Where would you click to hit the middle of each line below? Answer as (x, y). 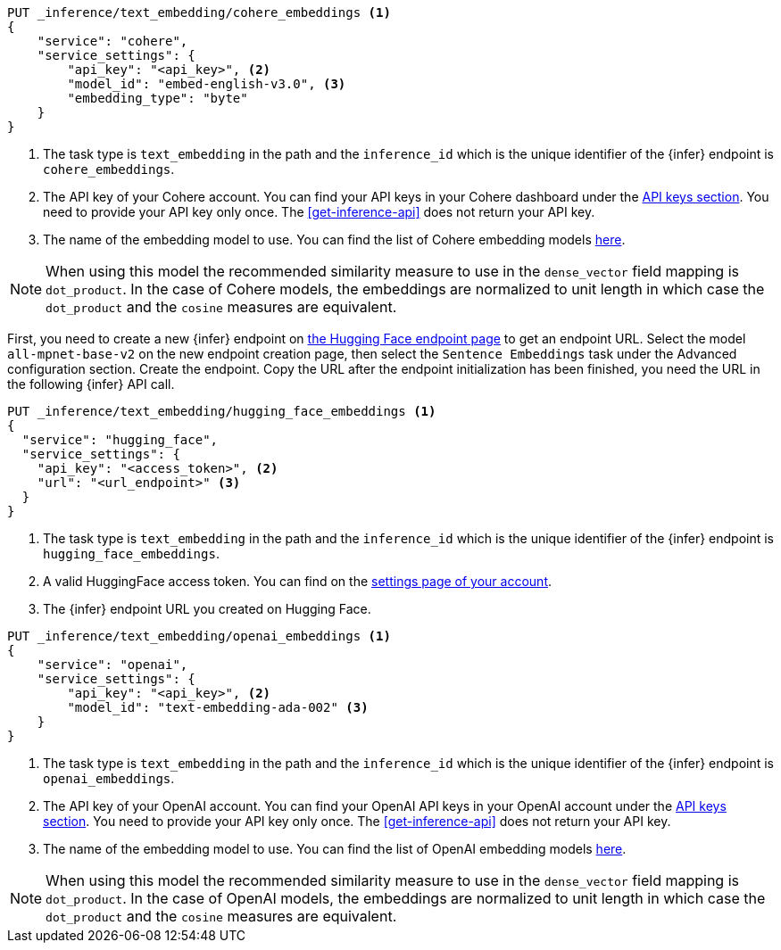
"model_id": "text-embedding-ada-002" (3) (218, 707)
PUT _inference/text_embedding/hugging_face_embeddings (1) (222, 411)
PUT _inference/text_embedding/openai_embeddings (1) (199, 636)
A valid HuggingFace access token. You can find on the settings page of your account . (298, 581)
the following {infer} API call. (91, 384)
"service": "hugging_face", (120, 440)
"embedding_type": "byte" (158, 98)
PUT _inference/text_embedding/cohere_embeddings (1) (199, 12)
